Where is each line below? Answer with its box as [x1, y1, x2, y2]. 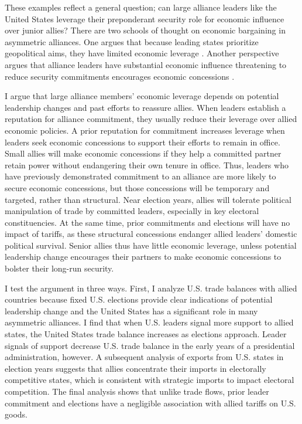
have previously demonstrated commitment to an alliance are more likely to [5, 170, 276, 182]
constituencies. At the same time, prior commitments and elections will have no [5, 216, 290, 228]
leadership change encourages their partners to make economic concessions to [5, 250, 282, 263]
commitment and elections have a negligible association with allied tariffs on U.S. [5, 396, 296, 409]
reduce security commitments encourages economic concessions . [5, 70, 235, 82]
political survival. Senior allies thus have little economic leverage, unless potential [5, 239, 297, 251]
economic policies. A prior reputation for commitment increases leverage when [5, 124, 285, 136]
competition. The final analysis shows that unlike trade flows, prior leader [5, 385, 269, 397]
